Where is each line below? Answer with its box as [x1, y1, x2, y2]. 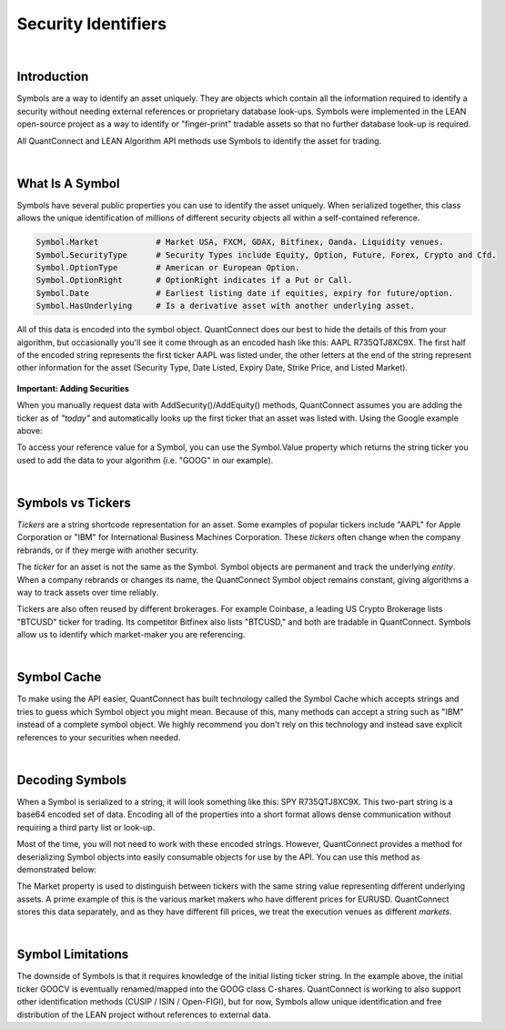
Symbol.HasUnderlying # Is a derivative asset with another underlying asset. [35, 301, 416, 311]
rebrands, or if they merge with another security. [16, 545, 199, 556]
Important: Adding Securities [16, 382, 129, 393]
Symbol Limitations [16, 947, 129, 963]
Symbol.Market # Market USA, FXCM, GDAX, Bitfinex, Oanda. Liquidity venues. [35, 237, 445, 248]
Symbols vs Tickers [16, 495, 132, 510]
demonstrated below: [16, 863, 97, 874]
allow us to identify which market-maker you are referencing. [16, 629, 246, 640]
